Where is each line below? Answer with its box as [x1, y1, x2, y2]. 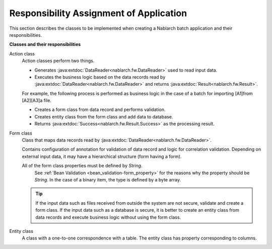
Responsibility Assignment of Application [9, 8, 187, 19]
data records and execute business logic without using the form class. [35, 214, 181, 220]
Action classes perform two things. [22, 58, 95, 64]
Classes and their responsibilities [9, 41, 81, 47]
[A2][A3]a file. [22, 97, 51, 103]
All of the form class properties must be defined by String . [22, 163, 143, 169]
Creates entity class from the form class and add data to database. [34, 113, 173, 119]
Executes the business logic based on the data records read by [34, 74, 166, 80]
